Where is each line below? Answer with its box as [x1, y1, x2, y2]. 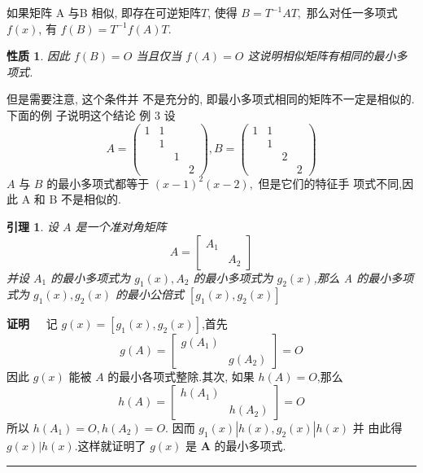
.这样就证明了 [74, 436, 146, 453]
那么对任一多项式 [306, 4, 398, 20]
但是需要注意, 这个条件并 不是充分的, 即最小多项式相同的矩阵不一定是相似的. [7, 90, 415, 107]
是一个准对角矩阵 [75, 217, 167, 234]
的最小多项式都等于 [46, 174, 150, 191]
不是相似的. [61, 191, 121, 208]
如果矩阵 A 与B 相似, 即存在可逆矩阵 [7, 4, 201, 20]
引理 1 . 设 [7, 217, 59, 234]
